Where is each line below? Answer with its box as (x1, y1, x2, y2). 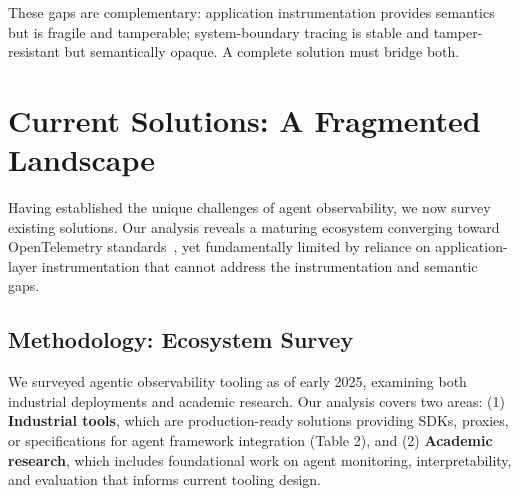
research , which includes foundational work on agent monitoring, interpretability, (8, 449, 512, 470)
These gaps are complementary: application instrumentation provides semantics (8, 2, 495, 22)
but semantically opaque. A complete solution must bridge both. (64, 41, 460, 62)
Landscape (8, 139, 156, 180)
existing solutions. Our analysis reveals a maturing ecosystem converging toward (8, 216, 500, 237)
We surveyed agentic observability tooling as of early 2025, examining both (8, 371, 467, 392)
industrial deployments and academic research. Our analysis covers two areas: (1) (8, 390, 505, 411)
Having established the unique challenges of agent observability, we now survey (8, 197, 491, 218)
